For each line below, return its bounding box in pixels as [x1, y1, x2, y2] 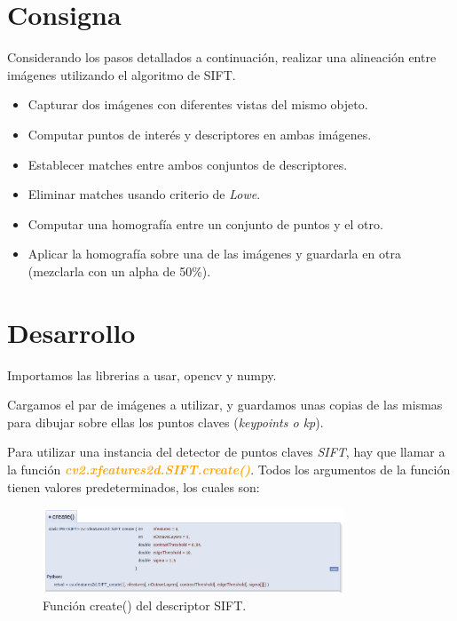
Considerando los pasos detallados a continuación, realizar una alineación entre [7, 48, 437, 67]
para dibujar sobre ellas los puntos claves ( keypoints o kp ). [7, 412, 324, 431]
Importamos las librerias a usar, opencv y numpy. [7, 365, 277, 384]
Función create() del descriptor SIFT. [43, 595, 247, 614]
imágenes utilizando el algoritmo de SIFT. [7, 65, 236, 84]
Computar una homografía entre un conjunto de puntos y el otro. [28, 214, 383, 233]
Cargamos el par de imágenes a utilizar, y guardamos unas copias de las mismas [7, 395, 443, 414]
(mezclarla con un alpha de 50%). [28, 261, 211, 280]
